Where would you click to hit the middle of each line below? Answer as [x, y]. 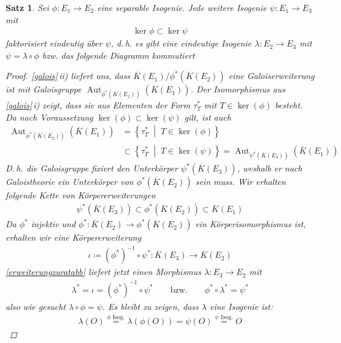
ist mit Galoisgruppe [44, 89]
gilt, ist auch [208, 117]
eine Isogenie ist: [241, 306]
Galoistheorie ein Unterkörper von [70, 182]
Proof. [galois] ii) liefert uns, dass [68, 76]
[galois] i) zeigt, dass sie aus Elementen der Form [98, 105]
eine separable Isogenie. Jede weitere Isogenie [182, 7]
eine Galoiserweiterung [271, 76]
